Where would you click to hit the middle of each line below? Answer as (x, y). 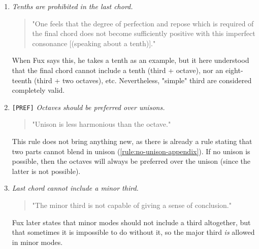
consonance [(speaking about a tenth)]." (94, 43)
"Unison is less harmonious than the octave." (102, 124)
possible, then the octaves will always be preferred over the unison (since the (131, 161)
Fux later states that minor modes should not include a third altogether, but (131, 222)
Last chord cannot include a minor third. (75, 188)
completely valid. (38, 90)
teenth (22, 80)
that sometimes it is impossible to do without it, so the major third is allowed (133, 232)
